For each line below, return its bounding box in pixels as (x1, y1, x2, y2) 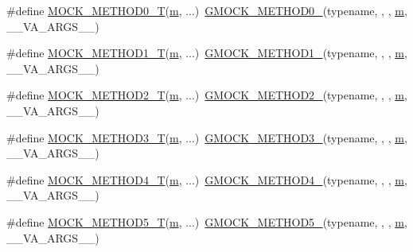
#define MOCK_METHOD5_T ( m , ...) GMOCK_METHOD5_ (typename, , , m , (6, 213, 407, 230)
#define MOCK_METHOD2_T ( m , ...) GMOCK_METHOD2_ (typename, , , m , (6, 87, 407, 103)
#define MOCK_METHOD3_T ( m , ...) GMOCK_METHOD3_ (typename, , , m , (6, 129, 407, 145)
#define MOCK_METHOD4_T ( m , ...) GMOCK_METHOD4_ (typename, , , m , (6, 171, 407, 188)
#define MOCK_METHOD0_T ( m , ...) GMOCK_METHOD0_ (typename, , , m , (6, 2, 407, 18)
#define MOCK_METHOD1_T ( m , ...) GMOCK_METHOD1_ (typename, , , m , (6, 45, 407, 61)
